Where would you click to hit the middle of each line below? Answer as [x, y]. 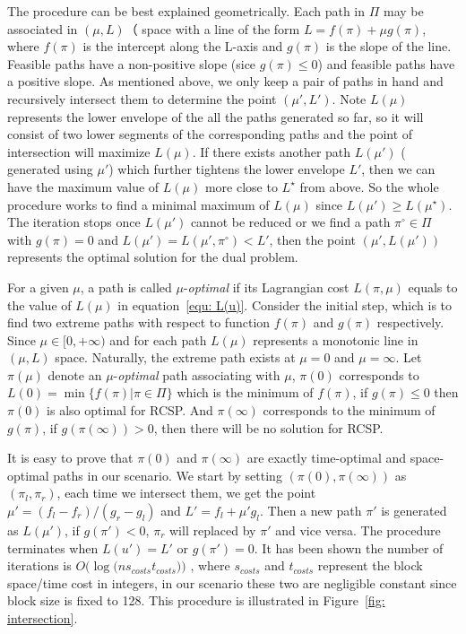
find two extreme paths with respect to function [139, 322]
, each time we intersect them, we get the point [186, 493]
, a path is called [126, 287]
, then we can [398, 169]
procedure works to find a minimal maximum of [138, 204]
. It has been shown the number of [349, 547]
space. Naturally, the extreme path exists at [175, 357]
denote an [75, 374]
